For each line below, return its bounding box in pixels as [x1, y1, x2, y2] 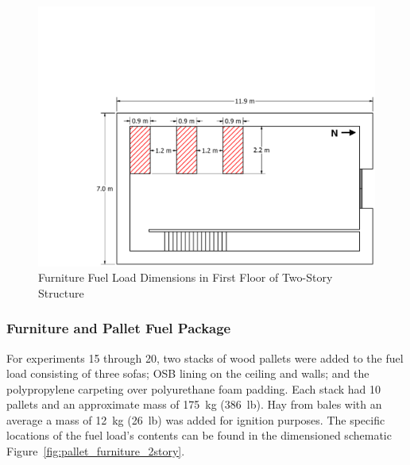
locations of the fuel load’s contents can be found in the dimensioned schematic [6, 427, 392, 444]
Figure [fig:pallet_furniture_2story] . [6, 443, 185, 459]
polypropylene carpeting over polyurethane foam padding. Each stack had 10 [6, 380, 381, 397]
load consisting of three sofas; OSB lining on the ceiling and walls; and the [6, 365, 369, 382]
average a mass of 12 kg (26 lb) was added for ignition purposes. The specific [6, 411, 385, 428]
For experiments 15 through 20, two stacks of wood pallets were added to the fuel [6, 349, 404, 366]
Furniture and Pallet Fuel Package [6, 318, 231, 338]
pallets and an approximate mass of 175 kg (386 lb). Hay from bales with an [6, 396, 382, 413]
